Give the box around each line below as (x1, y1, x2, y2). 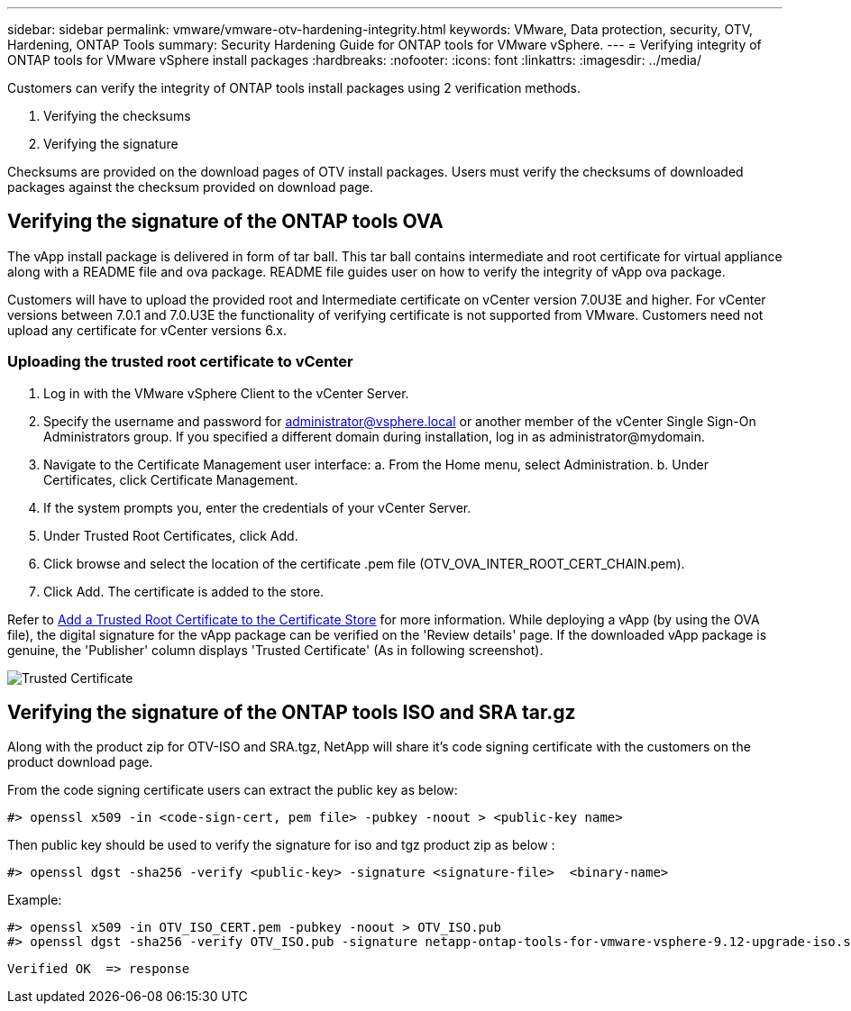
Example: (7, 892, 62, 908)
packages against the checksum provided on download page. (7, 179, 373, 195)
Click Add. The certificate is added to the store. (43, 583, 325, 599)
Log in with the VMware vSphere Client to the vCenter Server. (43, 385, 409, 401)
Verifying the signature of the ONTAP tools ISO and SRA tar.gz (7, 701, 576, 724)
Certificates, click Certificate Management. (43, 471, 298, 487)
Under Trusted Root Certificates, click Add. (43, 527, 298, 543)
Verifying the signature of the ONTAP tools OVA (7, 210, 444, 233)
